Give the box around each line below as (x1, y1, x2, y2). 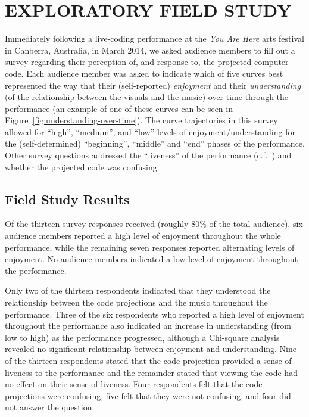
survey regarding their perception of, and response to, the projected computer (5, 55, 289, 68)
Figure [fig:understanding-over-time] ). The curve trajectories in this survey (5, 114, 278, 126)
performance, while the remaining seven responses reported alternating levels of (5, 241, 295, 253)
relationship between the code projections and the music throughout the (5, 296, 268, 309)
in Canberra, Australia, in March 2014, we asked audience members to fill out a (5, 43, 295, 56)
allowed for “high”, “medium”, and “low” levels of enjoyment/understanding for (5, 125, 295, 138)
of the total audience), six (209, 217, 303, 230)
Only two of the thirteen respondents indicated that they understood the (5, 284, 271, 297)
